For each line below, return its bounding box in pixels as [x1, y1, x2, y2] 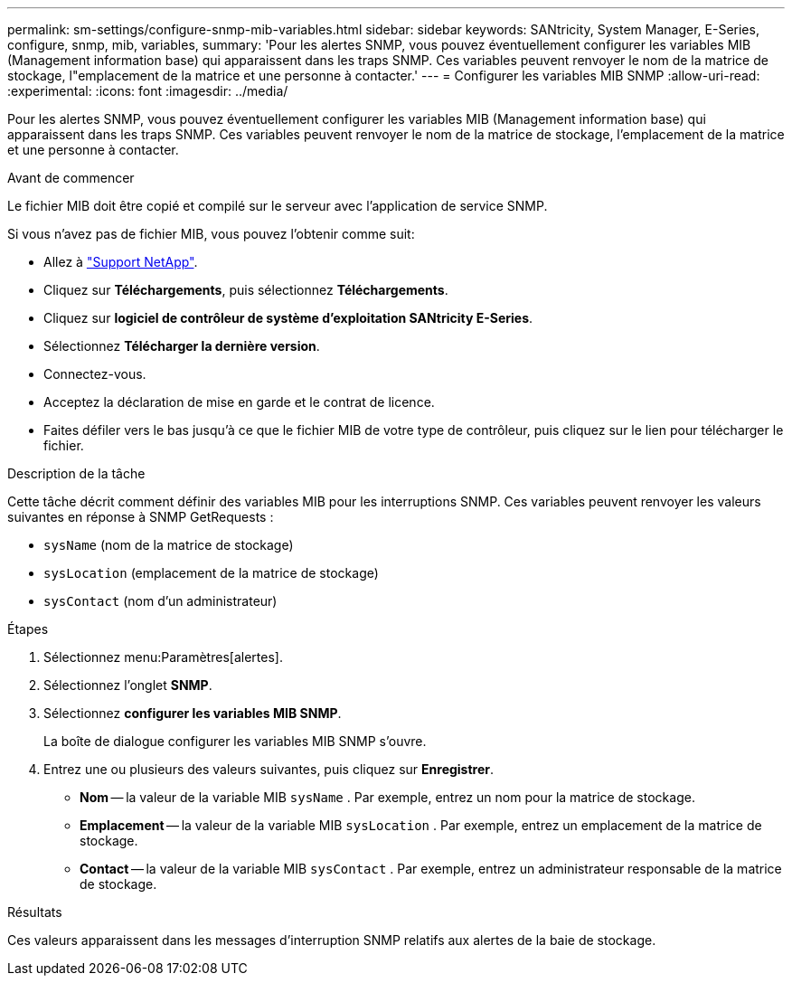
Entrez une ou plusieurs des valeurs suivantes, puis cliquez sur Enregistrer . [43, 761, 495, 777]
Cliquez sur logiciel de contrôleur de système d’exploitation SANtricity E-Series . [43, 310, 533, 326]
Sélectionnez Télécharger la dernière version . [43, 338, 320, 354]
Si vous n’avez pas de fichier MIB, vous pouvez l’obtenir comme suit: [7, 226, 415, 241]
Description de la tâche [7, 466, 146, 481]
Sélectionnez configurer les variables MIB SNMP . [43, 705, 342, 721]
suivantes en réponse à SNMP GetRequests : [7, 509, 274, 525]
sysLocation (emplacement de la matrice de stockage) [43, 565, 379, 581]
